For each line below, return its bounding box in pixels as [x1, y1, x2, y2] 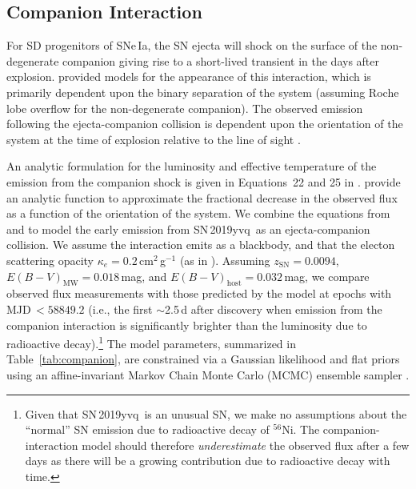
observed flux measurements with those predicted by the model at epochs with [6, 285, 392, 302]
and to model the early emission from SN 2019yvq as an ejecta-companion [6, 220, 370, 237]
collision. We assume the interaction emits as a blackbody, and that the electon [6, 236, 395, 253]
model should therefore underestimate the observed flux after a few [82, 436, 410, 453]
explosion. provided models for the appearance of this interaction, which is [6, 68, 371, 85]
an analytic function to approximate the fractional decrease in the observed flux [6, 189, 398, 206]
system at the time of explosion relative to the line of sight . [6, 130, 301, 147]
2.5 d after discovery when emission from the [165, 300, 382, 317]
